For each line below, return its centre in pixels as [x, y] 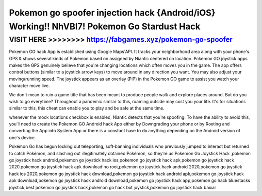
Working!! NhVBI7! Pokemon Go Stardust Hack [105, 26]
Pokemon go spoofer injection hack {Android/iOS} [112, 13]
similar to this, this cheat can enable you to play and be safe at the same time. [87, 108]
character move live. [29, 86]
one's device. [23, 137]
